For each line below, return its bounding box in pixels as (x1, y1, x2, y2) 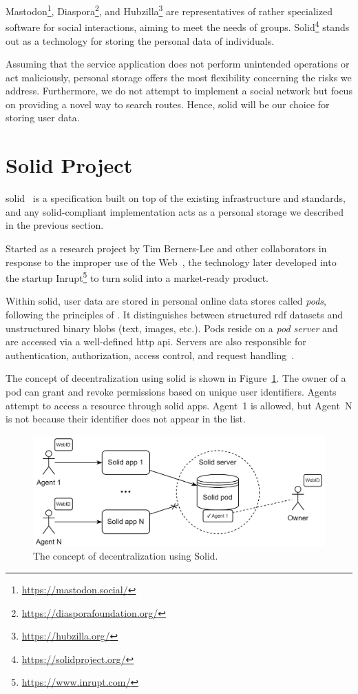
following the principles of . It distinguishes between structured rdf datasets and (6, 307, 343, 321)
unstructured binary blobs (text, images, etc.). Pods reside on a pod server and (6, 320, 338, 335)
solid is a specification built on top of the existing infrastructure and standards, (6, 191, 346, 205)
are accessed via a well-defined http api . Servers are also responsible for (6, 334, 306, 349)
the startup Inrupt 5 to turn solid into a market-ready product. (6, 269, 268, 285)
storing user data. (6, 110, 80, 125)
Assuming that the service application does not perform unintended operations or (6, 57, 350, 71)
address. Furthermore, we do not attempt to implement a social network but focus (6, 83, 352, 98)
